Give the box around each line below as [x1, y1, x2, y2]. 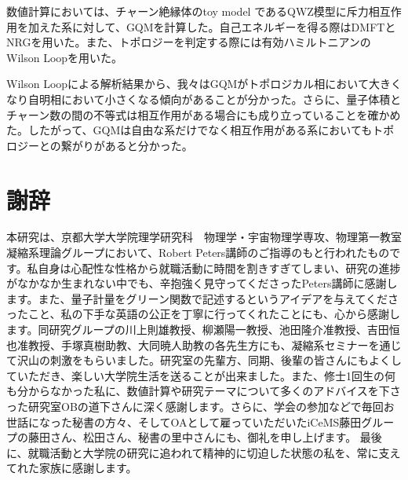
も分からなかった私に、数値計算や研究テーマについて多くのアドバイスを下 [6, 383, 390, 399]
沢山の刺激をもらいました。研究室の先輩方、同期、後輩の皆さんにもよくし [16, 352, 402, 368]
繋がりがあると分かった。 [60, 137, 193, 153]
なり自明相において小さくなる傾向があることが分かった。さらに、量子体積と [6, 90, 402, 107]
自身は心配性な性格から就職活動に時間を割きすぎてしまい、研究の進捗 [38, 259, 401, 276]
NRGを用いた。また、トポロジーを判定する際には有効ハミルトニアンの [6, 34, 371, 50]
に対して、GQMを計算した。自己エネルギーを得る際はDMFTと [71, 18, 396, 35]
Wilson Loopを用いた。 [6, 49, 123, 65]
